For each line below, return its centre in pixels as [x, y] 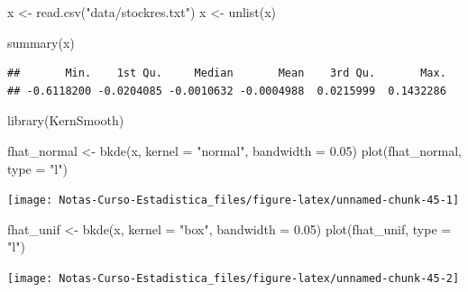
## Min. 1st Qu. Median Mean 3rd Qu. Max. [227, 73]
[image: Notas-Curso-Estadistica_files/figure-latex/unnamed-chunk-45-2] [234, 278]
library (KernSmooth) [66, 120]
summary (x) [41, 42]
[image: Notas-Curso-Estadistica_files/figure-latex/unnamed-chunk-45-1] [234, 201]
